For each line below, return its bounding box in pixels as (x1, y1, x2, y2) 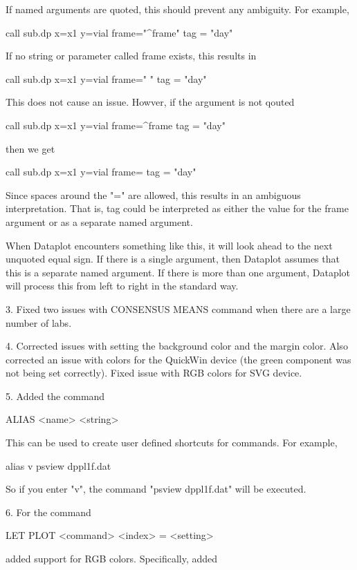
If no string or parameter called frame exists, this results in (6, 48, 257, 63)
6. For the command (6, 504, 91, 519)
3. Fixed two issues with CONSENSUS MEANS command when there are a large (6, 301, 351, 316)
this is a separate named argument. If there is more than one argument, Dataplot (6, 265, 351, 279)
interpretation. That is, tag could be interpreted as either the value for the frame (6, 201, 349, 216)
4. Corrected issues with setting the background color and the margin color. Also (6, 339, 348, 353)
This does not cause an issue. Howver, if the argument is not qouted (6, 95, 295, 109)
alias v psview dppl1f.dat (6, 458, 111, 473)
